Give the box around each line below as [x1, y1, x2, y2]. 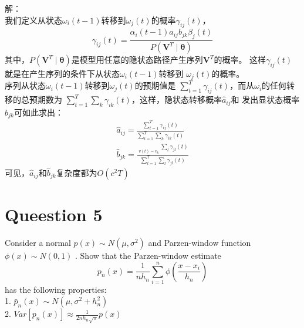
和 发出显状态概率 [231, 93, 300, 106]
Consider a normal [5, 236, 71, 248]
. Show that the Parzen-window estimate [75, 249, 221, 261]
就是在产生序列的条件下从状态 [5, 67, 120, 79]
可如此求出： [13, 106, 63, 118]
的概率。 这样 [214, 53, 266, 66]
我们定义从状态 [5, 13, 62, 26]
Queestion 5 [5, 202, 103, 226]
